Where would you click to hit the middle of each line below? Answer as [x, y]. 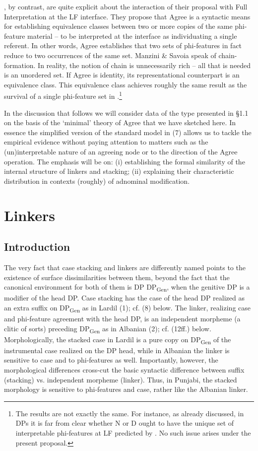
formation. [20, 65]
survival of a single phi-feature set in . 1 [63, 95]
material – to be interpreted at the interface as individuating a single [132, 36]
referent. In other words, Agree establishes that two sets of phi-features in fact [123, 45]
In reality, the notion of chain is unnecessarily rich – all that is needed [144, 65]
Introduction [37, 247]
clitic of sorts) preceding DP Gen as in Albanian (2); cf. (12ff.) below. [108, 329]
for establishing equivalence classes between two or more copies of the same [118, 26]
